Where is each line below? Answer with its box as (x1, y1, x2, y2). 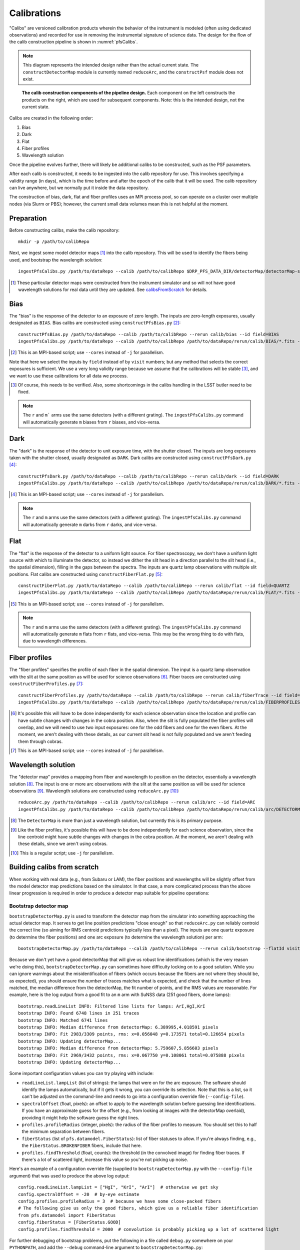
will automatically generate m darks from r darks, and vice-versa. (22, 521, 157, 527)
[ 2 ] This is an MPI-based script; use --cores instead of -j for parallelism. (10, 349, 164, 355)
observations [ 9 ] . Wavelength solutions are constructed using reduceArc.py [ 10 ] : (9, 787, 179, 793)
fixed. (18, 389, 30, 395)
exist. (22, 75, 34, 82)
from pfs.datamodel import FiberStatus (18, 1212, 116, 1218)
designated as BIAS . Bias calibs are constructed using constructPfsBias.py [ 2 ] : (9, 320, 181, 326)
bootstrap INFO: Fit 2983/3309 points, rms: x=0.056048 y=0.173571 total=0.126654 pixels (18, 1031, 245, 1037)
